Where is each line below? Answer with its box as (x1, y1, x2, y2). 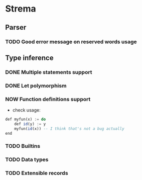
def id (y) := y (14, 121, 46, 126)
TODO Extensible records (5, 169, 69, 176)
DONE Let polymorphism (5, 82, 67, 89)
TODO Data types (5, 156, 49, 163)
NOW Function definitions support (5, 96, 91, 103)
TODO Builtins (5, 143, 41, 150)
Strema (5, 3, 36, 15)
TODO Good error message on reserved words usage (5, 38, 137, 45)
